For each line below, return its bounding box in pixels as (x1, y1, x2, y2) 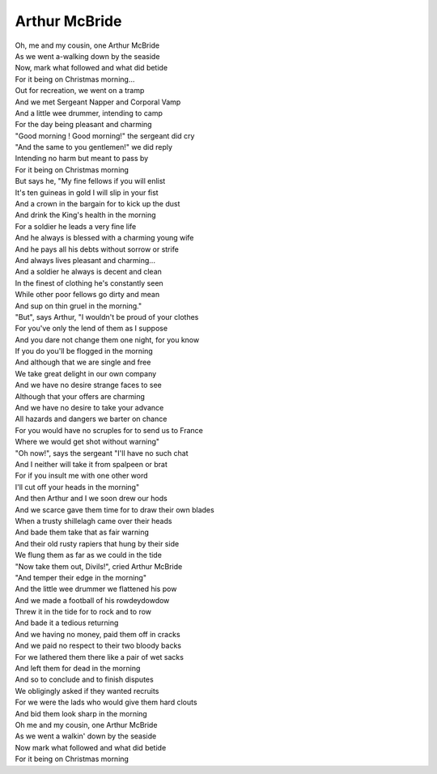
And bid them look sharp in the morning (15, 708, 147, 718)
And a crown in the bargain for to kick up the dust (15, 199, 180, 209)
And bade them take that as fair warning (15, 527, 150, 538)
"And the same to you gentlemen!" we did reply (15, 142, 173, 152)
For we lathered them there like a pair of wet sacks (15, 652, 184, 661)
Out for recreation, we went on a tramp (15, 86, 145, 96)
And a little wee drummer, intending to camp (15, 108, 163, 117)
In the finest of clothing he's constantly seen (15, 278, 163, 287)
